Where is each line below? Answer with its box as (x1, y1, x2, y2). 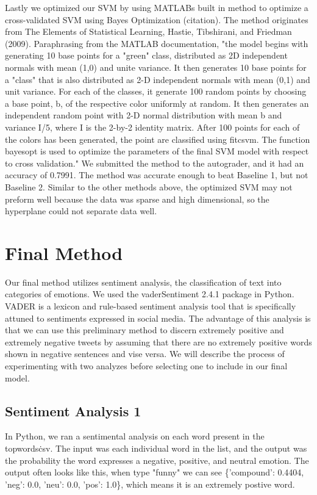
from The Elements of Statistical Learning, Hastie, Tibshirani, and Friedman (5, 25, 292, 38)
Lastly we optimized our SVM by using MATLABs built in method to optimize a (5, 1, 308, 13)
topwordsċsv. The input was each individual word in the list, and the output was (5, 441, 307, 454)
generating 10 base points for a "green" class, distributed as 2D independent (5, 49, 288, 62)
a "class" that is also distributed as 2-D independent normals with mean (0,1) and (5, 73, 310, 85)
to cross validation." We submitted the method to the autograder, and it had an (5, 156, 304, 169)
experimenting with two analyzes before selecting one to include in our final (5, 359, 288, 372)
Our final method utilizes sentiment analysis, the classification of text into (5, 275, 282, 288)
